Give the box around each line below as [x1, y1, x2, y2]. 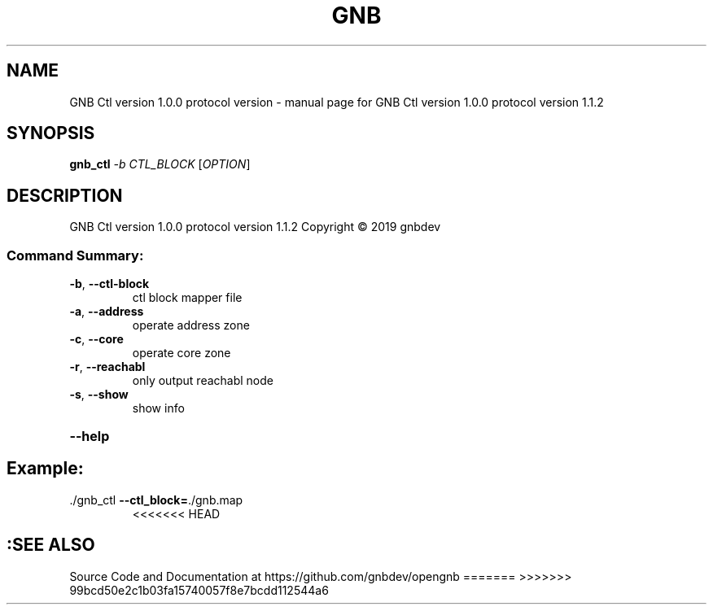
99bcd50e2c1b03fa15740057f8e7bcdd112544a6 [69, 583, 329, 597]
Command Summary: [7, 247, 144, 264]
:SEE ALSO [7, 535, 95, 556]
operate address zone [132, 318, 250, 333]
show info [132, 401, 185, 416]
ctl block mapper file [132, 290, 243, 305]
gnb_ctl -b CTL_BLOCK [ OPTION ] [69, 157, 251, 172]
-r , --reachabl [69, 360, 146, 374]
